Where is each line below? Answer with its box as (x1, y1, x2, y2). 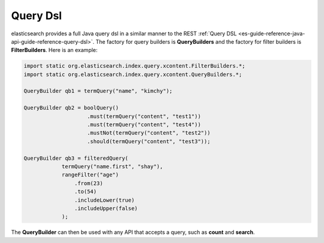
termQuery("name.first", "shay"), (61, 163, 163, 170)
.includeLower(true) (74, 196, 135, 203)
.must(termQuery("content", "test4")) (87, 121, 201, 128)
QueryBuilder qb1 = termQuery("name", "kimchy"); (23, 87, 173, 95)
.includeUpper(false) (74, 205, 138, 212)
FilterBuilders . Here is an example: (11, 47, 98, 54)
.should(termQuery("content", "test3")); (87, 138, 211, 145)
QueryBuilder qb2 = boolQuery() (23, 105, 119, 111)
